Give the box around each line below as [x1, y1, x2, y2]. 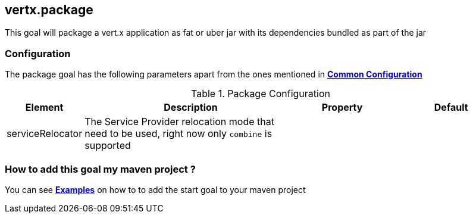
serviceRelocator [7, 127, 83, 140]
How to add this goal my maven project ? [5, 163, 196, 175]
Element [25, 101, 64, 114]
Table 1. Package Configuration [191, 88, 330, 100]
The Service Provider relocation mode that [84, 116, 274, 128]
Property [321, 101, 363, 114]
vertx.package [5, 2, 93, 17]
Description [164, 101, 218, 114]
